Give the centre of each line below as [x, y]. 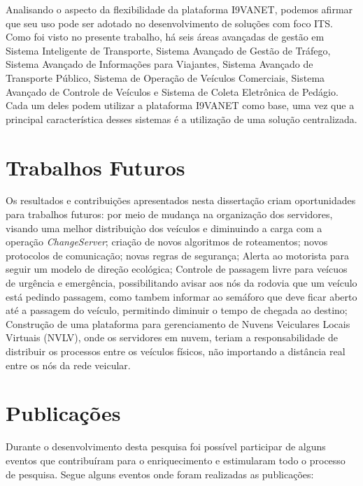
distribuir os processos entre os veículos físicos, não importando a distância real [176, 351]
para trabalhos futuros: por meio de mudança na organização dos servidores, [169, 214]
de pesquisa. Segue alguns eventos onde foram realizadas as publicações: [160, 474]
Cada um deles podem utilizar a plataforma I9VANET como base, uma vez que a [180, 105]
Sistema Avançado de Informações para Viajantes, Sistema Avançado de [159, 64]
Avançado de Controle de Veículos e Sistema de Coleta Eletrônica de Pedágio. [172, 91]
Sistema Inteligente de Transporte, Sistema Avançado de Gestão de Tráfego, [168, 50]
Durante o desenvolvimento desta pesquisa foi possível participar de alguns [166, 446]
